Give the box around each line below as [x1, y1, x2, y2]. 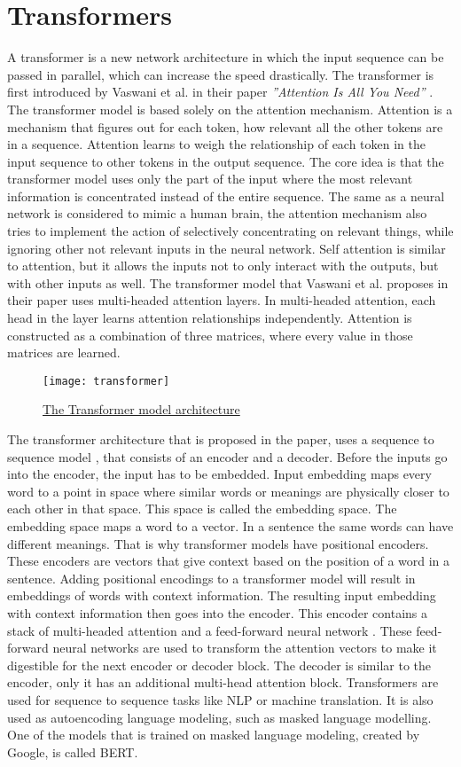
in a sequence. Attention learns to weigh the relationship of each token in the [7, 135, 426, 153]
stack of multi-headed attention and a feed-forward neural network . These [7, 621, 412, 639]
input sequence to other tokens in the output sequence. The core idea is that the [7, 152, 444, 170]
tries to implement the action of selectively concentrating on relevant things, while [7, 222, 454, 240]
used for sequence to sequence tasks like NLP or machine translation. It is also [7, 690, 434, 708]
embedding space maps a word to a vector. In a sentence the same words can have [7, 517, 454, 536]
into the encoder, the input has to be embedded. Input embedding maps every [7, 465, 432, 483]
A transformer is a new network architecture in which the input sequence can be [7, 48, 444, 67]
